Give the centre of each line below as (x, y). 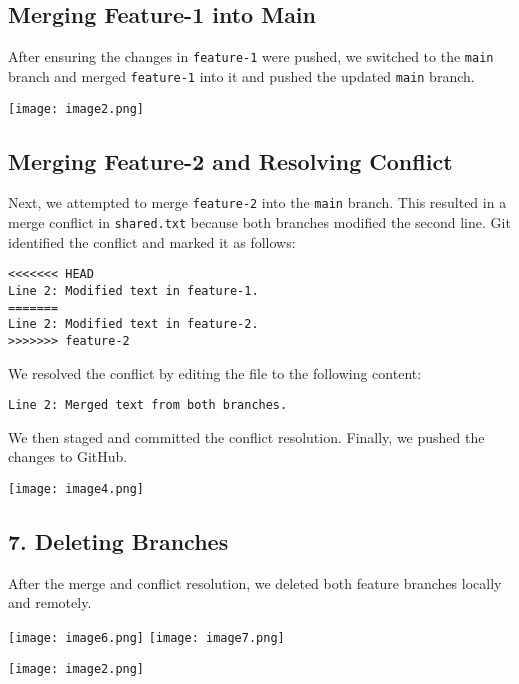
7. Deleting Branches (118, 541)
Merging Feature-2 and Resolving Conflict (230, 160)
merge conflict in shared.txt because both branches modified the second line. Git (259, 222)
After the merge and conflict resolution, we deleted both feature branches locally (255, 582)
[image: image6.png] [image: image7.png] (146, 638)
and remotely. (50, 602)
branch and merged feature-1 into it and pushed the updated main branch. (241, 75)
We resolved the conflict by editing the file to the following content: (215, 372)
